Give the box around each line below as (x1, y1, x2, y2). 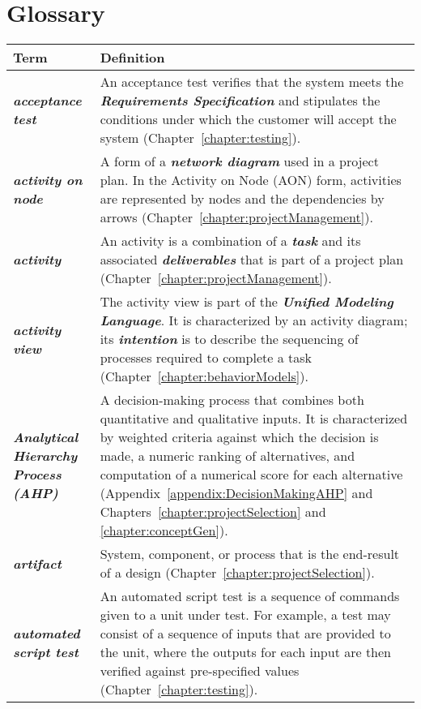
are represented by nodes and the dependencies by (100, 189, 385, 208)
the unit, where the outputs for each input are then (100, 642, 392, 662)
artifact (13, 553, 62, 573)
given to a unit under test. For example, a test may (100, 605, 391, 625)
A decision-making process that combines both (100, 390, 364, 410)
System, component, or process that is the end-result (100, 544, 400, 564)
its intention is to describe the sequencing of (100, 329, 359, 349)
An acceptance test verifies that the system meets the (100, 72, 404, 92)
